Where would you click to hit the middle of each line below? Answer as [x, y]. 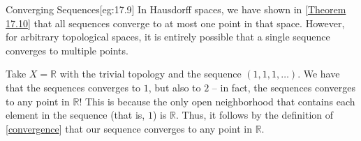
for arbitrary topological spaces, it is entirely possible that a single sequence [168, 37]
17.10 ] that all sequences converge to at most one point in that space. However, [175, 23]
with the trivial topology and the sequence [150, 74]
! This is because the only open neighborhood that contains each [217, 101]
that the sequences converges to [73, 87]
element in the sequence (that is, [75, 115]
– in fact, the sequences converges [284, 87]
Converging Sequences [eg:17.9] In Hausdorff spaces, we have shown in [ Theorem [176, 9]
